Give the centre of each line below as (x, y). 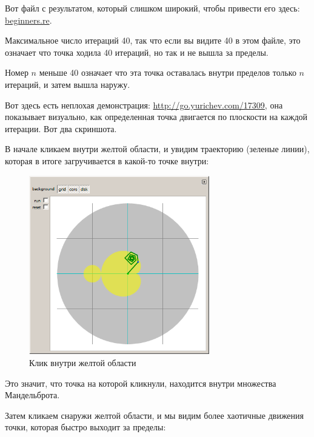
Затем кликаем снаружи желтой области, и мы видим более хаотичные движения (155, 415)
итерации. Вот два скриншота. (61, 128)
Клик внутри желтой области (83, 362)
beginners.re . (28, 20)
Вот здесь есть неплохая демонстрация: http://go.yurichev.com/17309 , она (144, 105)
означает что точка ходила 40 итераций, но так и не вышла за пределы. (137, 52)
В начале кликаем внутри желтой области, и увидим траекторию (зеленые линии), (157, 149)
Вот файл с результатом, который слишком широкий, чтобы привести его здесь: (152, 8)
